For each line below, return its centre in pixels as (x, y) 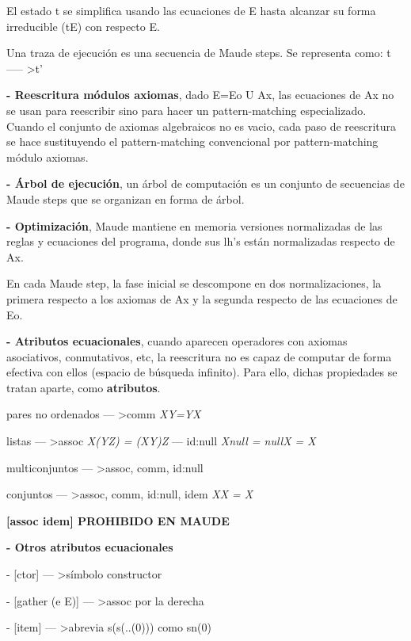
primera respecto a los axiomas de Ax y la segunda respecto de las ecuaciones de (202, 298)
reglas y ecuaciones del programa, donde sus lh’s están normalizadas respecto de (201, 241)
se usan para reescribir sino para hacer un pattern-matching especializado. (186, 110)
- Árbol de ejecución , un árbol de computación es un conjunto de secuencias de (205, 183)
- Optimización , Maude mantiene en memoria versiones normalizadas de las (194, 225)
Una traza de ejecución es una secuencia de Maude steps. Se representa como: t (199, 53)
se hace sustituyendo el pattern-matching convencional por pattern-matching (192, 141)
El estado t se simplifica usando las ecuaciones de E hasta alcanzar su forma (191, 10)
